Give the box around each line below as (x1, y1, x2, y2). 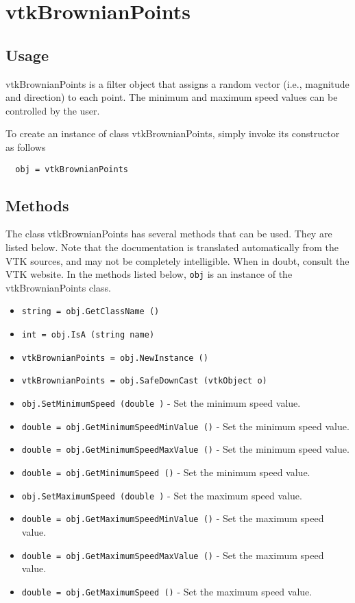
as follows (5, 139, 46, 154)
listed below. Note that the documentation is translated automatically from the (5, 240, 339, 254)
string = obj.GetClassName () (21, 307, 160, 317)
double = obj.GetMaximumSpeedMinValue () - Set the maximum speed (21, 511, 324, 525)
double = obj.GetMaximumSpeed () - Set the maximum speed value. (21, 584, 313, 598)
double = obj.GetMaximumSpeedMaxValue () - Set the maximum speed (21, 547, 324, 562)
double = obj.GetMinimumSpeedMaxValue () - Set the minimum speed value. (21, 442, 350, 456)
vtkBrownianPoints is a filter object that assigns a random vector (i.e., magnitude (5, 76, 350, 91)
